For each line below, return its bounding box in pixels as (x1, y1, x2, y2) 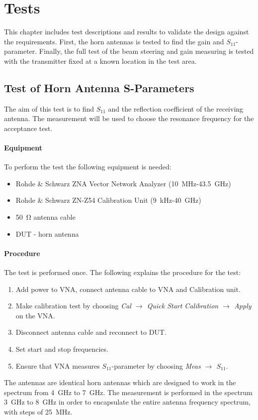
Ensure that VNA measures (15, 360, 100, 371)
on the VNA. (15, 310, 55, 320)
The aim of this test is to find (4, 103, 94, 114)
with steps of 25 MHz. (4, 406, 73, 417)
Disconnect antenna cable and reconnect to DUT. (15, 327, 167, 337)
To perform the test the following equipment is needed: (4, 161, 172, 172)
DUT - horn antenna (15, 228, 79, 239)
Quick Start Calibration (147, 300, 219, 311)
